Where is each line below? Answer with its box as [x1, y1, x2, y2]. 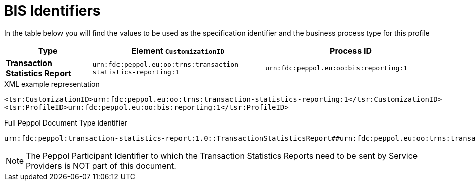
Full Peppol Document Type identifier [4, 118, 127, 127]
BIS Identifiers [4, 2, 101, 19]
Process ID [330, 45, 372, 56]
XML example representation [4, 79, 100, 88]
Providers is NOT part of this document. [26, 160, 176, 171]
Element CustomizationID [131, 45, 225, 56]
